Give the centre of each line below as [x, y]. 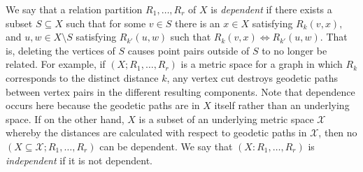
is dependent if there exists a [271, 9]
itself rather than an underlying [282, 105]
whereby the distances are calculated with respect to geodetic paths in [156, 132]
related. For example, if [56, 64]
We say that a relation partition [74, 9]
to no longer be [294, 50]
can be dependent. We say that [166, 146]
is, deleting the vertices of [60, 50]
